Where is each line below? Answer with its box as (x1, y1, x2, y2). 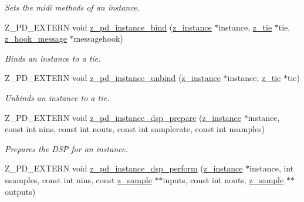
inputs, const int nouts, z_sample (163, 173, 284, 186)
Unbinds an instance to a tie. (5, 91, 110, 103)
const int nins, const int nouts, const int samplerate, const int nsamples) (5, 123, 265, 135)
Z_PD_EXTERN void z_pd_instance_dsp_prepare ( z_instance (5, 111, 242, 123)
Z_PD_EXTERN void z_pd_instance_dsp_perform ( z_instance (5, 162, 243, 174)
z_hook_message (5, 32, 67, 45)
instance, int (249, 162, 294, 174)
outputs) (5, 185, 36, 197)
